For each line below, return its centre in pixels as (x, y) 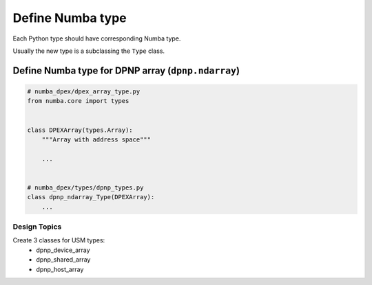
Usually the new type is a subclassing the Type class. (89, 51)
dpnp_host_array (60, 269)
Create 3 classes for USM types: (59, 240)
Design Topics (37, 227)
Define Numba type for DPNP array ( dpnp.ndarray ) (126, 70)
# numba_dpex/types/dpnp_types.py (85, 187)
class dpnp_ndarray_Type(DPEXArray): (91, 197)
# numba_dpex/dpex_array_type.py (84, 91)
